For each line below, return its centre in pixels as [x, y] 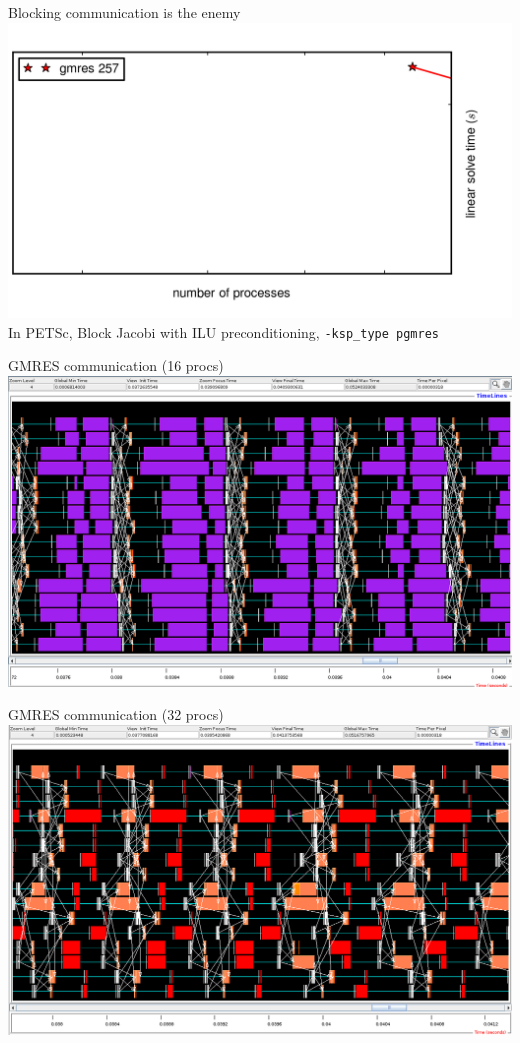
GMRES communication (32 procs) [116, 714]
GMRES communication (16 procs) [116, 365]
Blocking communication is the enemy [124, 12]
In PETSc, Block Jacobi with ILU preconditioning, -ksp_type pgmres [223, 331]
